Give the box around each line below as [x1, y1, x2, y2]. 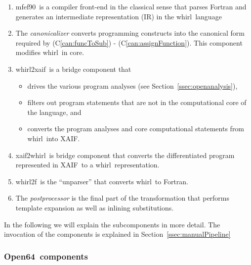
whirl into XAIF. [27, 133, 80, 143]
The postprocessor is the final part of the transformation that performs [15, 193, 230, 203]
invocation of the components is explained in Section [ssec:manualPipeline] [4, 229, 231, 239]
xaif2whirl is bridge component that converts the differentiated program [15, 150, 235, 160]
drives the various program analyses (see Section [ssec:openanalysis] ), [27, 80, 238, 91]
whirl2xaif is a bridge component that [15, 63, 131, 74]
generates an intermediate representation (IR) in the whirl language [15, 11, 222, 21]
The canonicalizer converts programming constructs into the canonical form [15, 28, 245, 38]
